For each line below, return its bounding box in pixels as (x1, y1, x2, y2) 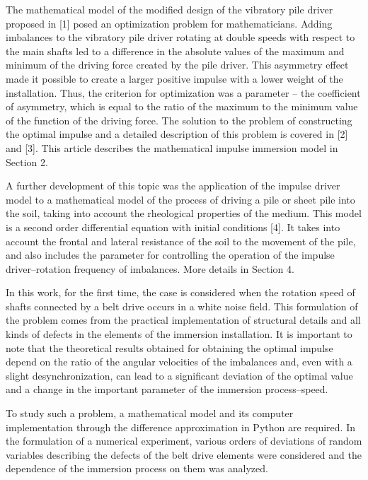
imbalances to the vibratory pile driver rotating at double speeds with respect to (6, 30, 355, 45)
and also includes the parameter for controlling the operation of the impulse (6, 247, 335, 262)
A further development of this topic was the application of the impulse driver (6, 178, 340, 193)
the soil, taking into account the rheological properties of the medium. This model (6, 206, 362, 221)
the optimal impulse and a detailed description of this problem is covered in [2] (6, 127, 348, 141)
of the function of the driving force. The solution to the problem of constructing (6, 112, 352, 127)
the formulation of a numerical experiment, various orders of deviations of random (6, 433, 362, 448)
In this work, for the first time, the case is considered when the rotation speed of (6, 285, 355, 300)
